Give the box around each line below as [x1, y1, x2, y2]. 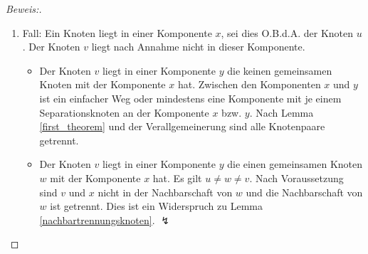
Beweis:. [6, 1, 42, 16]
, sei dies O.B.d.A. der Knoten [221, 25, 354, 40]
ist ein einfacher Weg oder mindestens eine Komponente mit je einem [39, 90, 342, 105]
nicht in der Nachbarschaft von [98, 184, 233, 199]
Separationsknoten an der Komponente [39, 105, 209, 120]
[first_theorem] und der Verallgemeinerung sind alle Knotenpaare [39, 119, 325, 134]
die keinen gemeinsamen [227, 63, 332, 78]
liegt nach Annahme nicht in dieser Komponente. [91, 39, 305, 54]
